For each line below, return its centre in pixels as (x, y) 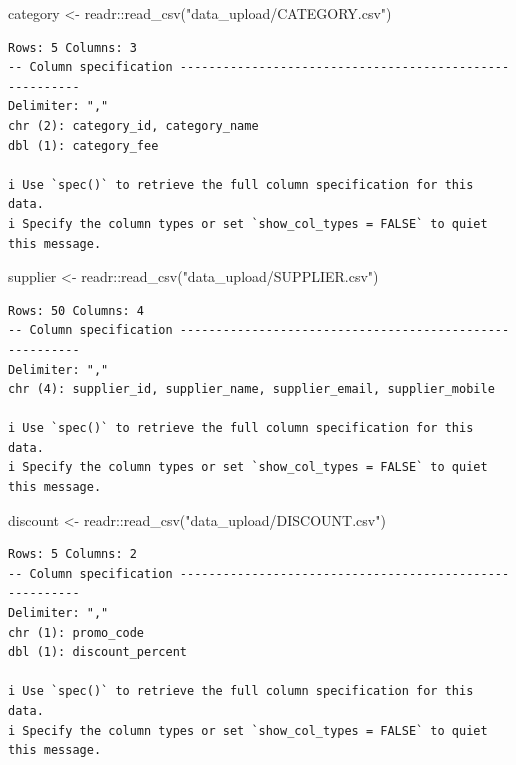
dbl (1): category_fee (83, 145)
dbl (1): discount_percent (97, 652)
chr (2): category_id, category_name (133, 125)
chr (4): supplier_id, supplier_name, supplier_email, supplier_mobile (251, 389)
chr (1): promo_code (76, 632)
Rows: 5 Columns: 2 (72, 554)
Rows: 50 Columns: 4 (76, 310)
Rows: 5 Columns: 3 (72, 47)
